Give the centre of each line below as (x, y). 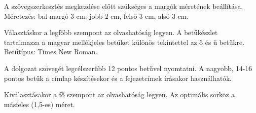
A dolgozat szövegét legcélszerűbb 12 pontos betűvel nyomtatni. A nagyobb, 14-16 (128, 68)
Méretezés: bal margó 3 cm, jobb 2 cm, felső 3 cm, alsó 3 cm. (96, 16)
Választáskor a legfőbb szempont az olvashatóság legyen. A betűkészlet (111, 32)
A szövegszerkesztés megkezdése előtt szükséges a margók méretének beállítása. (124, 6)
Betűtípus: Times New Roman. (51, 52)
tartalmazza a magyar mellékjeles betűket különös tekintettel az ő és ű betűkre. (124, 42)
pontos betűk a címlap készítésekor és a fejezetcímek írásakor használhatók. (118, 78)
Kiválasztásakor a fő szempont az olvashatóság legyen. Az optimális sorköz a (119, 94)
